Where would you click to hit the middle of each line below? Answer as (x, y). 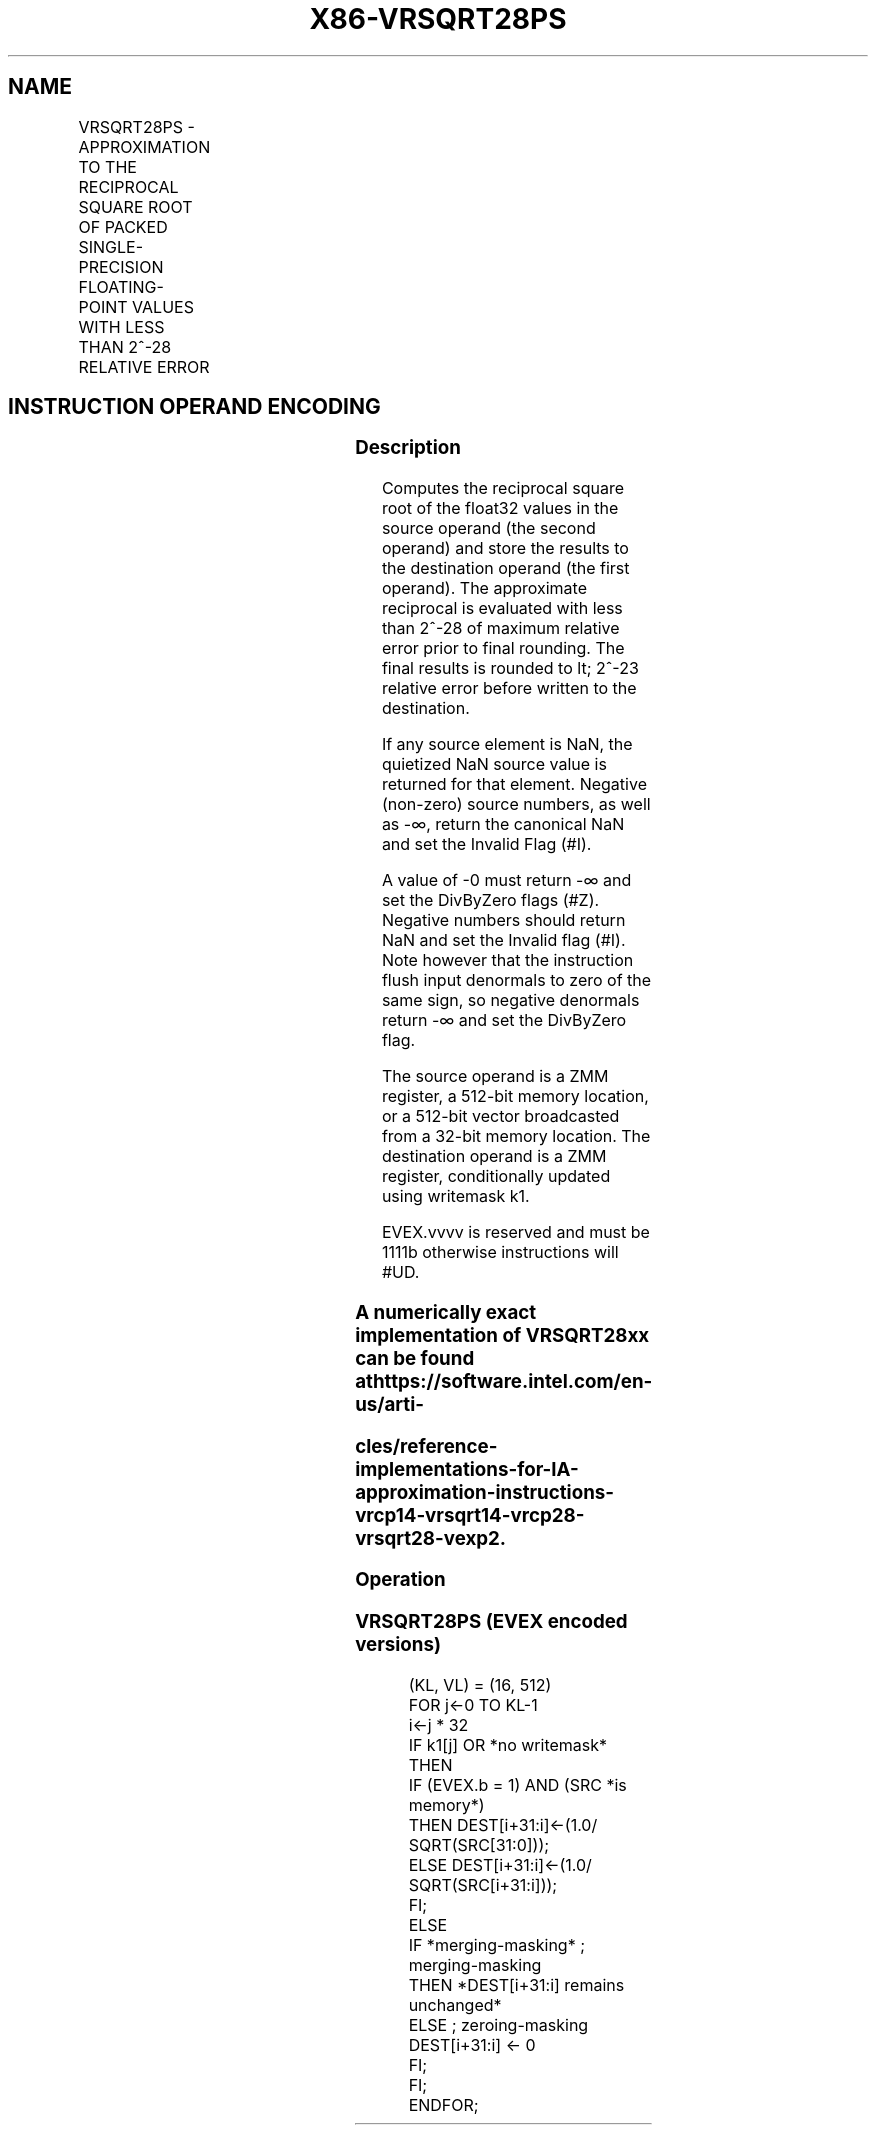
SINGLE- (111, 246)
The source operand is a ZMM (495, 1076)
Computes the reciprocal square (502, 488)
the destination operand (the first (505, 568)
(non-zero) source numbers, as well (516, 804)
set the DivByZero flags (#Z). (490, 900)
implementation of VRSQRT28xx (502, 1335)
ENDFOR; (443, 2104)
